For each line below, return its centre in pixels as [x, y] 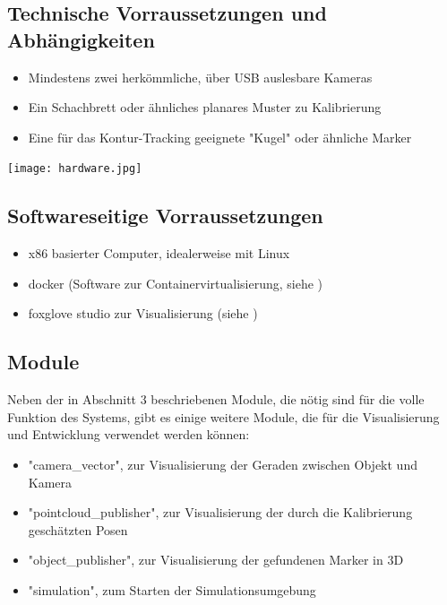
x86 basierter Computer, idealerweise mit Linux [159, 253]
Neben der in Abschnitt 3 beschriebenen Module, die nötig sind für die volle [216, 399]
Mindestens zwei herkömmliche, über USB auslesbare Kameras [200, 77]
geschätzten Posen [78, 529]
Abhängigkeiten [81, 39]
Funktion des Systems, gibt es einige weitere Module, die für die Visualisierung [223, 416]
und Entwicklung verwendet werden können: [129, 434]
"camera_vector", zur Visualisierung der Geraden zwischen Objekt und [223, 464]
